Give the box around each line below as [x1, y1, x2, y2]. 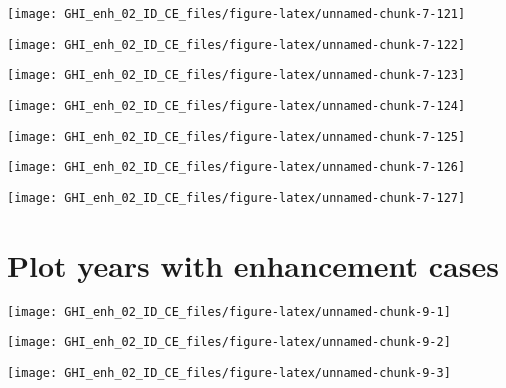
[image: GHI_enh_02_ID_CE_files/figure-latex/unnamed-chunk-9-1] [7, 304, 451, 319]
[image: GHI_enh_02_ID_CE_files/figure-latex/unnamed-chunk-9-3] [7, 366, 451, 381]
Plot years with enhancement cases [7, 244, 499, 285]
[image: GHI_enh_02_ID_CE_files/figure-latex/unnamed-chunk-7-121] [7, 7, 466, 21]
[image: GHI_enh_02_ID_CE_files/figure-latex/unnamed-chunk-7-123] [7, 68, 466, 83]
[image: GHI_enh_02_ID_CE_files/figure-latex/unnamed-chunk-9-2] [7, 335, 451, 350]
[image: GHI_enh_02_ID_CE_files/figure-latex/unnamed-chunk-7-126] [7, 160, 466, 175]
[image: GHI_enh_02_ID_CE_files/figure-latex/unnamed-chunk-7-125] [7, 129, 466, 144]
